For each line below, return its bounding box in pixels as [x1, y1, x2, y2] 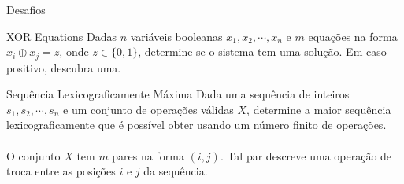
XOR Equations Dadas [6, 28, 117, 44]
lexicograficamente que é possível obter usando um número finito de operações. [6, 116, 387, 133]
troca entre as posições [6, 163, 116, 179]
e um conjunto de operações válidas [63, 101, 234, 117]
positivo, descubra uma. [6, 59, 121, 75]
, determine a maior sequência [246, 101, 391, 117]
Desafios [6, 2, 46, 17]
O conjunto [6, 147, 61, 164]
